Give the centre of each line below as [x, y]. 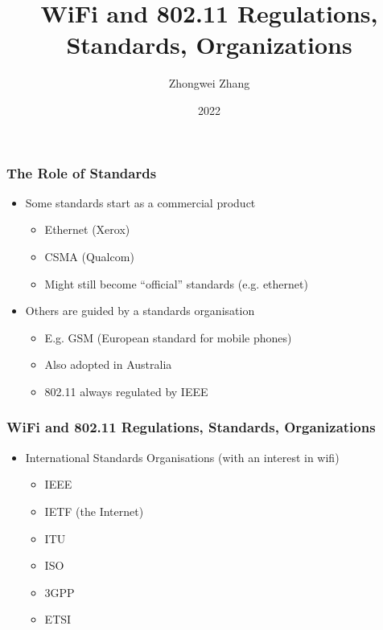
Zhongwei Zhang [209, 83]
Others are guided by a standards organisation [140, 311]
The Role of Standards [82, 172]
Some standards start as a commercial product [140, 202]
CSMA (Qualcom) [89, 256]
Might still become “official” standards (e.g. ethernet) [176, 283]
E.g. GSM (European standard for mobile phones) [168, 337]
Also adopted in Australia [108, 364]
